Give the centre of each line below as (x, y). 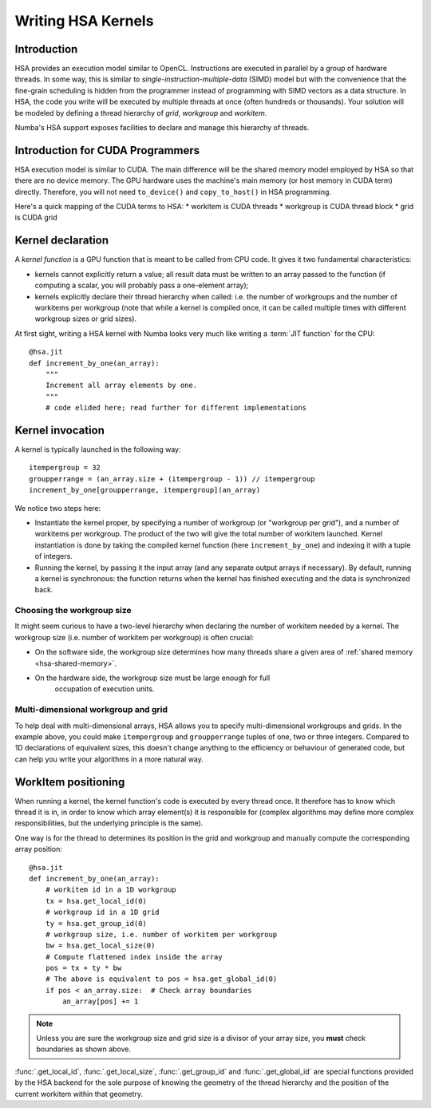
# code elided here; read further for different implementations (176, 408)
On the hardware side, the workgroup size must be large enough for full (152, 678)
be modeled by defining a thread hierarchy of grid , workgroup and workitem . (141, 113)
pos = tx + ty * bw (83, 968)
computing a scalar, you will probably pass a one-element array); (142, 285)
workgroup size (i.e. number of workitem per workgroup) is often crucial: (134, 637)
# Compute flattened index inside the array (134, 957)
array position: (39, 849)
